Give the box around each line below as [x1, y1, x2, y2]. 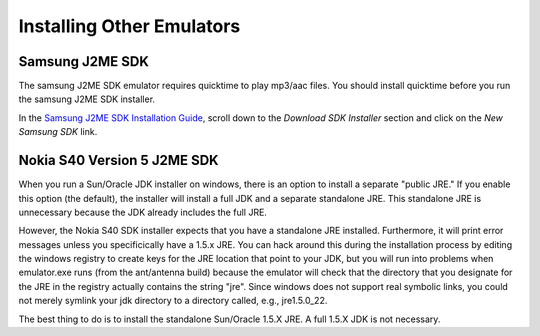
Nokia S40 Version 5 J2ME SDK [18, 152, 219, 169]
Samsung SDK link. [18, 126, 98, 138]
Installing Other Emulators [18, 15, 241, 37]
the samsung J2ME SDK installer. [18, 93, 155, 105]
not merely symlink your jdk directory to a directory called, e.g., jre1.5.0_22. [18, 295, 328, 307]
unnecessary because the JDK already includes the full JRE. [18, 206, 267, 218]
